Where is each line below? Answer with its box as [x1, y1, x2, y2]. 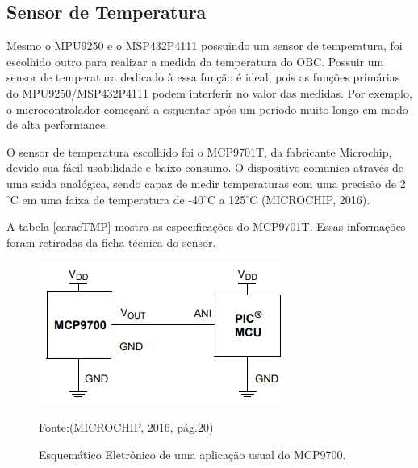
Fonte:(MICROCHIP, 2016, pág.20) [39, 418, 214, 435]
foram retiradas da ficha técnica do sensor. [6, 233, 216, 250]
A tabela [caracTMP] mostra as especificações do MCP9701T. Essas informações [6, 218, 406, 235]
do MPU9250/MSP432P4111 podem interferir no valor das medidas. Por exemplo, [6, 84, 412, 101]
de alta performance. [6, 116, 109, 133]
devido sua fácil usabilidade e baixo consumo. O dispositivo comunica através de [6, 159, 404, 176]
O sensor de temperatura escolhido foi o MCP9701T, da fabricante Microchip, [6, 143, 392, 160]
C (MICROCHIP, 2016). [249, 190, 370, 207]
